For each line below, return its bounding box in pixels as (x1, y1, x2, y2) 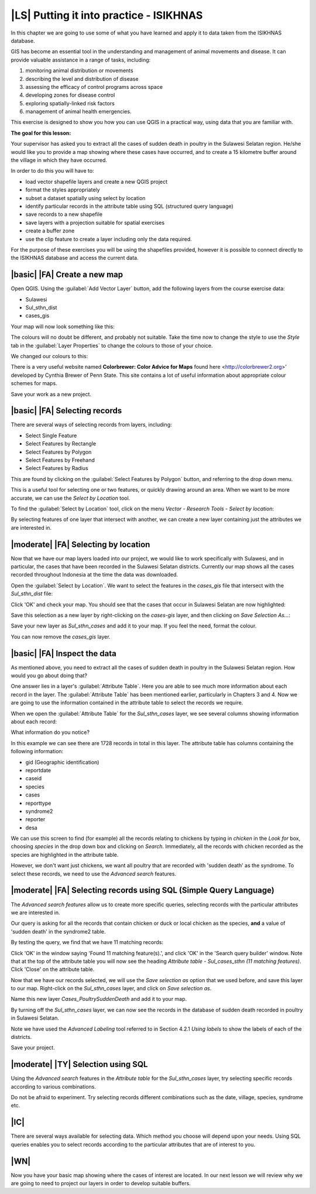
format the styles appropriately (25, 186, 100, 193)
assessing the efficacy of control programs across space (25, 83, 163, 90)
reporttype (25, 800, 51, 807)
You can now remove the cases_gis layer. (11, 633, 111, 640)
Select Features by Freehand (25, 457, 95, 464)
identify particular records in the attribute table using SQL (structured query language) (25, 203, 233, 210)
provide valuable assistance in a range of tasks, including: (11, 56, 151, 63)
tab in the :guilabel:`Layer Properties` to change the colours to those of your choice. (11, 342, 213, 349)
